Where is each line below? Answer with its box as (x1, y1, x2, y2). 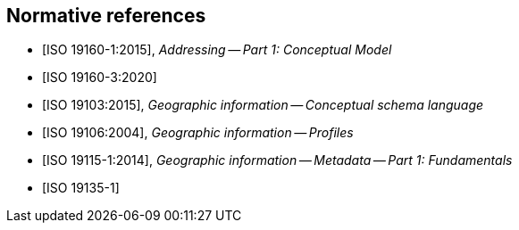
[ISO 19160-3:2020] (42, 70, 157, 86)
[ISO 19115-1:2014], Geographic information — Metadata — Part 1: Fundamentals (42, 152, 513, 168)
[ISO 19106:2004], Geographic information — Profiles (42, 125, 354, 141)
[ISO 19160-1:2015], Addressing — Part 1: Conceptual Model (42, 42, 392, 58)
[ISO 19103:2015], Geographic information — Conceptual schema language (42, 97, 484, 113)
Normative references (6, 4, 206, 27)
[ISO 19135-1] (42, 180, 120, 196)
